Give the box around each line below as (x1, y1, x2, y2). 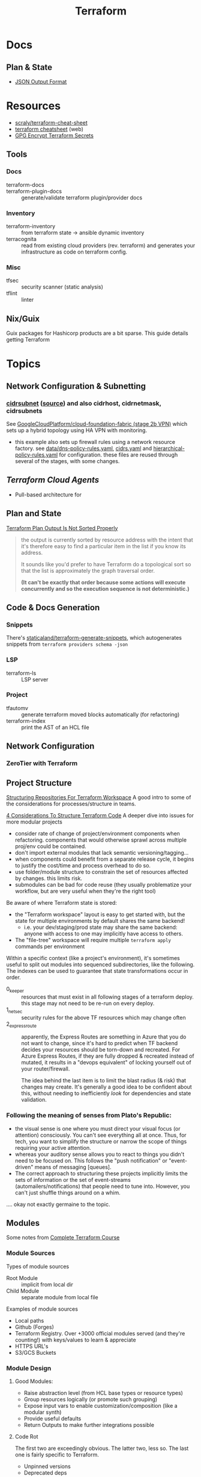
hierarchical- (153, 445, 185, 452)
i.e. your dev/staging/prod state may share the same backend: (23, 923, 178, 931)
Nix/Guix (6, 313, 40, 323)
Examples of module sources (6, 1305, 78, 1313)
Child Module (6, 1287, 40, 1294)
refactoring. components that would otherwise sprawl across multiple (14, 836, 187, 843)
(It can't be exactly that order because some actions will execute (20, 578, 186, 585)
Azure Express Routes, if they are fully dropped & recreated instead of (21, 1052, 195, 1060)
